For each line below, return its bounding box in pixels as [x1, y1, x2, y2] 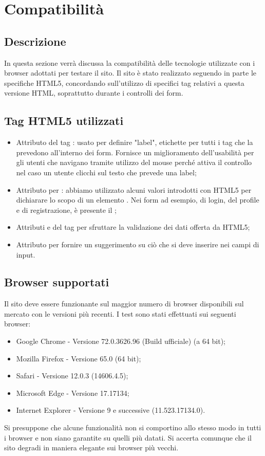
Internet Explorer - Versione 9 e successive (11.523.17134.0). [16, 405, 205, 415]
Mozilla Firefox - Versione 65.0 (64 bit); [16, 353, 141, 363]
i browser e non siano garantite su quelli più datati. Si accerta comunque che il [4, 432, 252, 443]
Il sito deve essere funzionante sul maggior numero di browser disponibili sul [4, 298, 244, 309]
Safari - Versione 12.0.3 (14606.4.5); [16, 370, 128, 381]
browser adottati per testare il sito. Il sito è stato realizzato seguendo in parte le [4, 67, 257, 78]
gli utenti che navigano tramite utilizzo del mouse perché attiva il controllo [16, 157, 252, 168]
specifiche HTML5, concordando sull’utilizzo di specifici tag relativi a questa [4, 77, 244, 88]
